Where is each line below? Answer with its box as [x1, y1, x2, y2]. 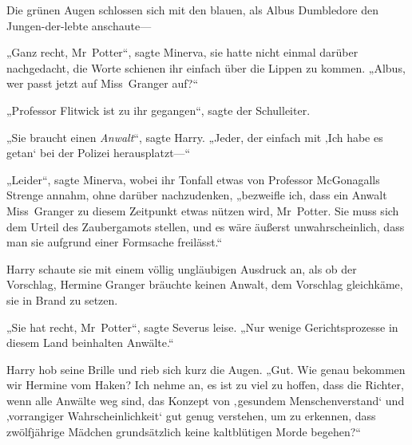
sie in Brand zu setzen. [6, 291, 118, 308]
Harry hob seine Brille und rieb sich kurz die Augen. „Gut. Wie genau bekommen [6, 360, 406, 377]
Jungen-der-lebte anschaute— [6, 17, 152, 33]
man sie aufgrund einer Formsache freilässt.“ [6, 234, 223, 250]
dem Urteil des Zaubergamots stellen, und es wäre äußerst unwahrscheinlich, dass [6, 218, 405, 234]
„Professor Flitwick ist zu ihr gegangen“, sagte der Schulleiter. [6, 101, 311, 118]
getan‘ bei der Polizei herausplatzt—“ [6, 144, 191, 161]
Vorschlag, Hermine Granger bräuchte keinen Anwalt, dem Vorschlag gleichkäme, [6, 276, 403, 293]
